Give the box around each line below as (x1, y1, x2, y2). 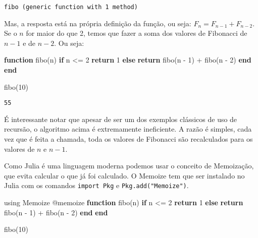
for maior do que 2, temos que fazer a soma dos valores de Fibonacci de (26, 28, 247, 38)
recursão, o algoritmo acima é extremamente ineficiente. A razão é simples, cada (4, 124, 252, 134)
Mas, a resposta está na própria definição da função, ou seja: (4, 18, 191, 28)
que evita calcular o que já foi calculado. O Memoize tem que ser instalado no (4, 170, 245, 181)
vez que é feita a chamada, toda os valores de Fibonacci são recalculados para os (4, 134, 253, 144)
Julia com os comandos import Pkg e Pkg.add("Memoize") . (4, 180, 189, 191)
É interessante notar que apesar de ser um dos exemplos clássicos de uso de (4, 113, 237, 124)
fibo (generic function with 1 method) (4, 4, 138, 11)
